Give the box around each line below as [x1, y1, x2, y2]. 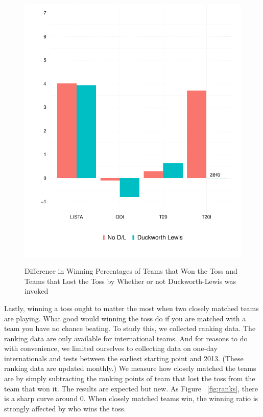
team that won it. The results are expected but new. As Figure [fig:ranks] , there [4, 383, 258, 393]
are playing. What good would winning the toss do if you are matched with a [4, 313, 246, 323]
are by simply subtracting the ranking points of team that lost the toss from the [4, 373, 255, 384]
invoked [25, 286, 49, 296]
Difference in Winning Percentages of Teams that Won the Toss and [25, 266, 237, 276]
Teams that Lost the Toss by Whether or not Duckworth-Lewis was [25, 275, 236, 286]
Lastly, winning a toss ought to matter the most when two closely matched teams [4, 302, 259, 313]
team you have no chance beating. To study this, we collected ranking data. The [4, 323, 256, 334]
